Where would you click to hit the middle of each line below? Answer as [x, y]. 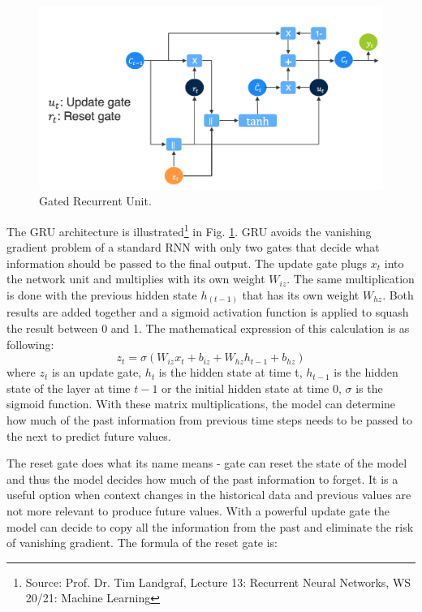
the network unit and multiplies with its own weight [136, 279]
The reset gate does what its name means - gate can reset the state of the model [207, 463]
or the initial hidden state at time [245, 388]
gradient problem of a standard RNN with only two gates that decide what [193, 247]
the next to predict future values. [89, 435]
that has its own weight [301, 294]
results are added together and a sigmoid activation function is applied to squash [208, 312]
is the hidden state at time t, [230, 372]
